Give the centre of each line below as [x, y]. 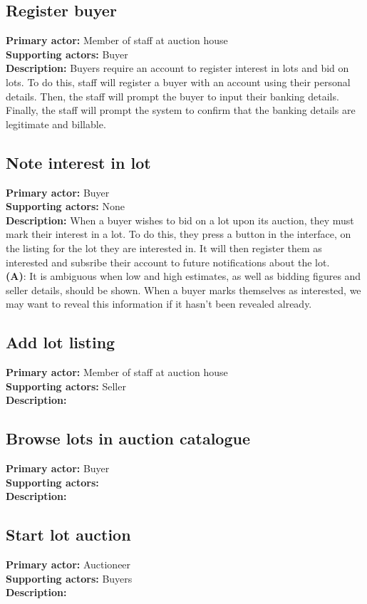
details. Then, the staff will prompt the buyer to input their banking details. [172, 96]
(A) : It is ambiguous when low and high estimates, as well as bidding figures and [183, 276]
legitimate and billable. [56, 124]
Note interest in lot [78, 162]
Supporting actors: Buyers [69, 578]
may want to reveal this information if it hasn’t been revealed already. [159, 304]
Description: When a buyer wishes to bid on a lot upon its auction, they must [180, 220]
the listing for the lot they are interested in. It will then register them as [164, 248]
